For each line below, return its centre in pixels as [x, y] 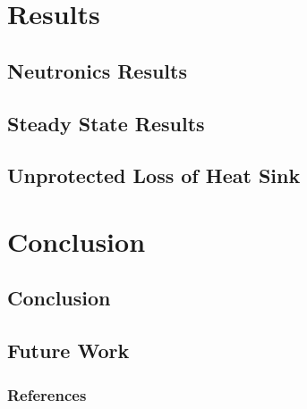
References [47, 394]
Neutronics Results [97, 70]
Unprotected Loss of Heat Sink [154, 175]
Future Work [68, 351]
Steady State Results [106, 123]
